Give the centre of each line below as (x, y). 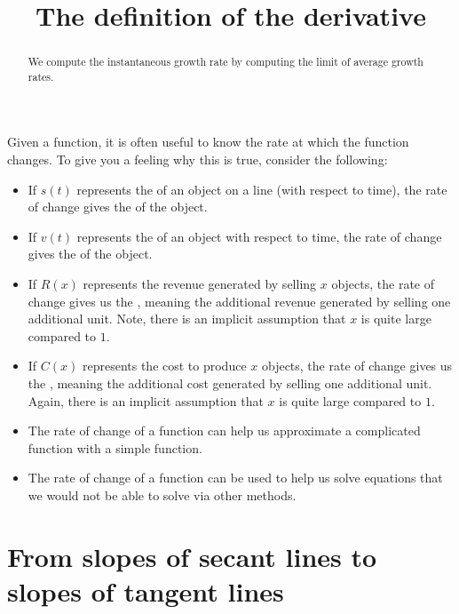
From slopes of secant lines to (192, 556)
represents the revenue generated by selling (200, 284)
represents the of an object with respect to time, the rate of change (259, 236)
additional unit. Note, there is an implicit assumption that (187, 319)
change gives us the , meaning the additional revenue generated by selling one (239, 301)
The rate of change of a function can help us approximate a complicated (224, 431)
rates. (41, 76)
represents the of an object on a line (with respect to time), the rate (262, 189)
